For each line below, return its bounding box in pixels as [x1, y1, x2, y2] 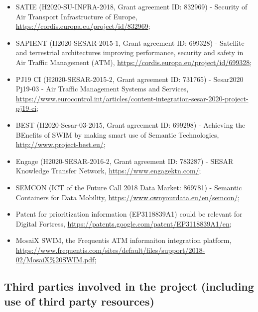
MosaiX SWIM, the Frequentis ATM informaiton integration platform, [15, 235, 232, 245]
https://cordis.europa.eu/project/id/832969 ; [15, 21, 150, 31]
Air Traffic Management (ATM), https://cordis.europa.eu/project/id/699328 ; [15, 57, 252, 67]
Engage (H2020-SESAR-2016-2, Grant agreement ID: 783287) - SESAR [15, 156, 234, 166]
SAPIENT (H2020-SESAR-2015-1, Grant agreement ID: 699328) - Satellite [15, 37, 245, 48]
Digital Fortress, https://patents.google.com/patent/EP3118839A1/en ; [15, 218, 232, 229]
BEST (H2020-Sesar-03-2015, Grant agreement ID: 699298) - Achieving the [15, 119, 246, 130]
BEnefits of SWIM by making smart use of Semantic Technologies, [15, 129, 219, 140]
